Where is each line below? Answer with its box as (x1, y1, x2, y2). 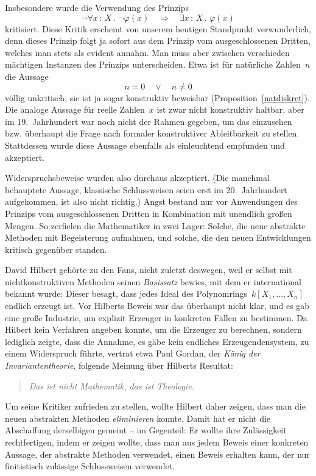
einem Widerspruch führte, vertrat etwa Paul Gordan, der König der (5, 347, 261, 360)
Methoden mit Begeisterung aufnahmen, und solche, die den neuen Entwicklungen (5, 231, 311, 244)
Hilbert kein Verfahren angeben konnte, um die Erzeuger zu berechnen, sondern (5, 323, 302, 336)
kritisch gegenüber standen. (5, 243, 107, 255)
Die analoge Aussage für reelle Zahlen (5, 103, 145, 116)
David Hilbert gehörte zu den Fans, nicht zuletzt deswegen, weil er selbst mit (5, 263, 292, 276)
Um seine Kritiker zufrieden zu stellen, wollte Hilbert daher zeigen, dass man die (5, 400, 306, 413)
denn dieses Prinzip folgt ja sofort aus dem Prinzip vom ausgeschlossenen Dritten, (5, 34, 311, 47)
